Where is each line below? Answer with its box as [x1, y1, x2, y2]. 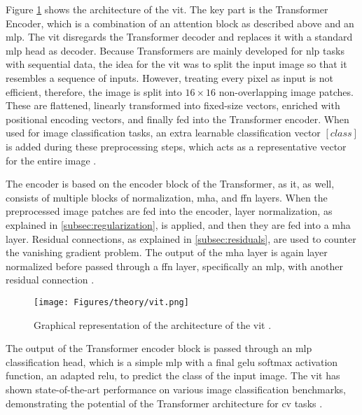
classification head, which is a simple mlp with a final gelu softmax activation [6, 354, 338, 369]
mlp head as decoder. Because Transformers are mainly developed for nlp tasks [6, 43, 344, 57]
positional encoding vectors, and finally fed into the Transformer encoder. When [6, 111, 349, 126]
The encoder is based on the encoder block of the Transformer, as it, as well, [6, 176, 335, 191]
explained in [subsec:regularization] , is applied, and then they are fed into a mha [6, 217, 351, 232]
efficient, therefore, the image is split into [6, 84, 182, 99]
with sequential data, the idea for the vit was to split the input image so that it [6, 57, 347, 71]
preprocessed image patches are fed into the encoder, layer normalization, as [6, 204, 333, 218]
